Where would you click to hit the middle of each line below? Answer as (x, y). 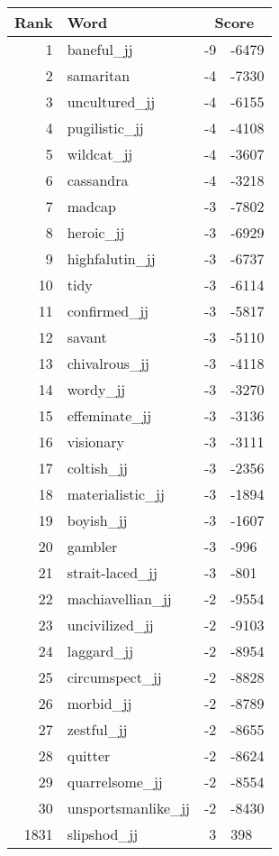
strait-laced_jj (112, 572)
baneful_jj (100, 49)
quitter (89, 755)
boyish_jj (97, 520)
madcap (91, 206)
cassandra (98, 180)
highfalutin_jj (111, 258)
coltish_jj (97, 468)
